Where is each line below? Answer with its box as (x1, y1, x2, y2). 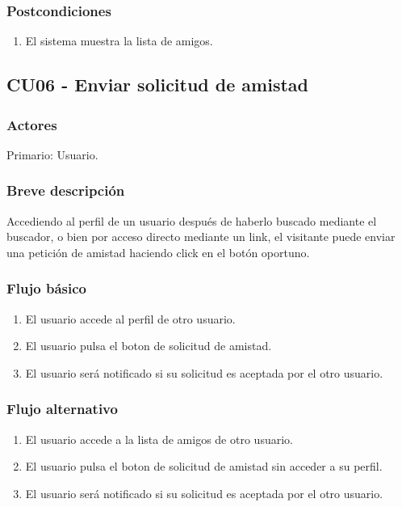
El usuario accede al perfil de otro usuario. (25, 310, 236, 327)
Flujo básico (6, 278, 86, 298)
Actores (6, 114, 57, 134)
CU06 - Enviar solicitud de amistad (6, 72, 308, 97)
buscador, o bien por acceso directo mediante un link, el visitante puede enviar (6, 228, 396, 245)
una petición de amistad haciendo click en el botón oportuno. (6, 243, 310, 260)
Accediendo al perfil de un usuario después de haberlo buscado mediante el (6, 212, 377, 229)
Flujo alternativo (6, 399, 118, 419)
